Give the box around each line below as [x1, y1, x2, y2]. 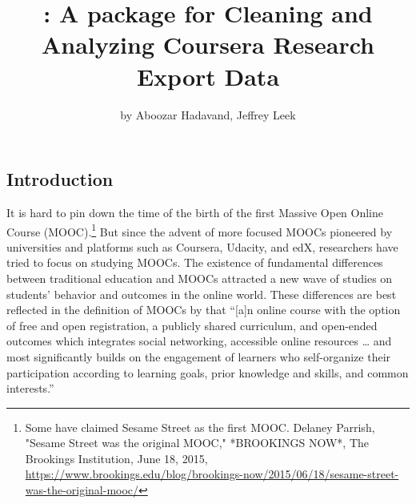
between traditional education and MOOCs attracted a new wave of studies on [6, 269, 393, 286]
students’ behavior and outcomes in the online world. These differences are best [6, 285, 397, 302]
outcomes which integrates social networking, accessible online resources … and [6, 333, 392, 349]
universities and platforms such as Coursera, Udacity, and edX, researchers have [6, 238, 398, 255]
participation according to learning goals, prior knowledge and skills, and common [6, 364, 409, 381]
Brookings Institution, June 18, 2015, [25, 450, 208, 466]
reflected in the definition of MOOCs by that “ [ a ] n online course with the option [6, 301, 401, 318]
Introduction [6, 167, 114, 192]
